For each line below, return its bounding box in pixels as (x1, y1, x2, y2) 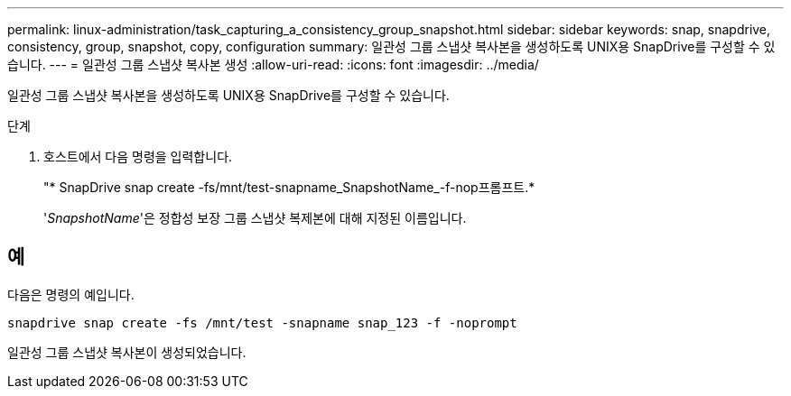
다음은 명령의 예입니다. (7, 286, 135, 302)
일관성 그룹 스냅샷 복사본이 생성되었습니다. (7, 344, 247, 360)
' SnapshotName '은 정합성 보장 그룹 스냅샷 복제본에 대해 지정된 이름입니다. (43, 210, 467, 226)
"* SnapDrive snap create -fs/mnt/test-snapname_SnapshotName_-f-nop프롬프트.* (43, 180, 535, 195)
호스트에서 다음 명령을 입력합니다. (43, 149, 233, 164)
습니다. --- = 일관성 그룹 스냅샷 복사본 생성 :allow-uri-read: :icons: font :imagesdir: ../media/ (7, 57, 539, 72)
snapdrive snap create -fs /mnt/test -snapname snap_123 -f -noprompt (7, 315, 517, 330)
